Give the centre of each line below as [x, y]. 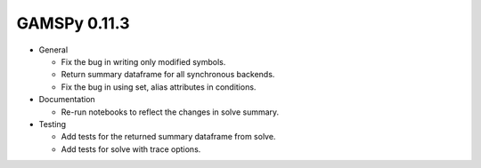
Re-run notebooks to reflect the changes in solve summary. [170, 112]
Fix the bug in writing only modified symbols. [143, 61]
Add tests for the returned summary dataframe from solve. [168, 137]
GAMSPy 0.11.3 [73, 23]
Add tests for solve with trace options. [131, 149]
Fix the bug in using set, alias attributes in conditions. [159, 87]
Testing [53, 124]
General [53, 50]
